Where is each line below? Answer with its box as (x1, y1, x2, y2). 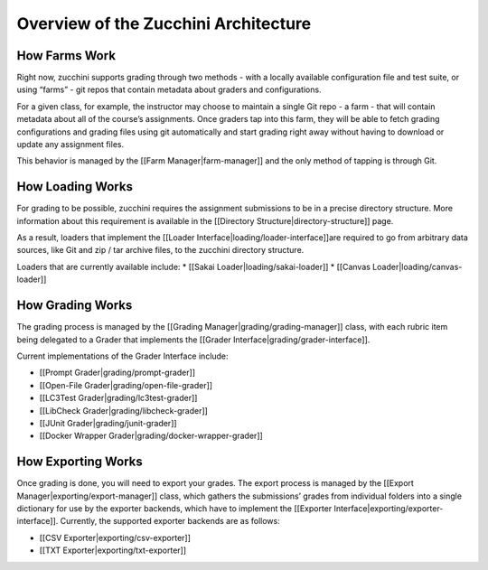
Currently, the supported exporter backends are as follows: (60, 516, 280, 527)
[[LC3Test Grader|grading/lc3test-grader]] (39, 393, 198, 404)
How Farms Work (16, 48, 117, 63)
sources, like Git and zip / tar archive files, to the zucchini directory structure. (16, 245, 305, 256)
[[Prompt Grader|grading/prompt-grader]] (39, 367, 196, 378)
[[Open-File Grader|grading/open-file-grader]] (39, 379, 212, 390)
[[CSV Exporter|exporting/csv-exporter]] (39, 532, 192, 543)
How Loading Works (16, 179, 133, 194)
